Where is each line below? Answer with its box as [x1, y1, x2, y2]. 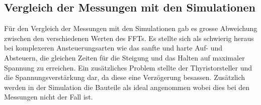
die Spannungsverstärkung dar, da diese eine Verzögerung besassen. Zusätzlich [4, 72, 245, 82]
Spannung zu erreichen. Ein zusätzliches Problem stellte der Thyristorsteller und [4, 62, 252, 72]
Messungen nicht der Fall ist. [4, 91, 93, 102]
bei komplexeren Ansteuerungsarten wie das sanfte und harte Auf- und [4, 42, 223, 53]
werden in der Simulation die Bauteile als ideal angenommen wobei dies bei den [4, 81, 250, 92]
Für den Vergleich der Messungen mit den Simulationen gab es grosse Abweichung [4, 23, 257, 33]
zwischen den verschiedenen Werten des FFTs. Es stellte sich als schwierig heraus [4, 32, 254, 43]
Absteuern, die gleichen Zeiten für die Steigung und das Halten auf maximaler [4, 52, 245, 62]
